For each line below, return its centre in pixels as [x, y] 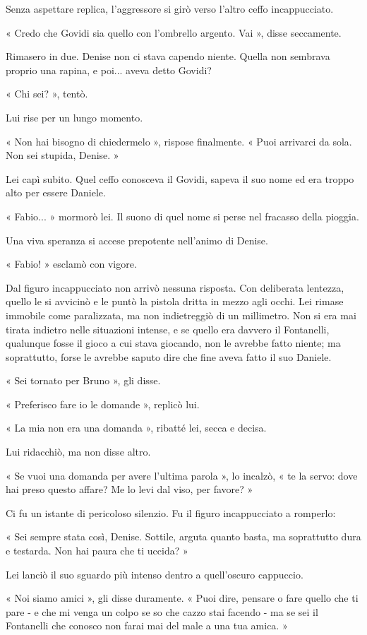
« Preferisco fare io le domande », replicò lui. [103, 404]
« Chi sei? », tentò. [47, 94]
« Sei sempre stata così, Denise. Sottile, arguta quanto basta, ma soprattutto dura [183, 536]
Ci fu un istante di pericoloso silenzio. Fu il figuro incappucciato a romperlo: [171, 512]
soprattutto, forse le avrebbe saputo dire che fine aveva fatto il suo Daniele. [169, 356]
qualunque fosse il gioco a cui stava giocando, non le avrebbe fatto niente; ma [173, 343]
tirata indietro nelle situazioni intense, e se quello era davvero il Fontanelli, [168, 329]
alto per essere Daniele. [56, 192]
